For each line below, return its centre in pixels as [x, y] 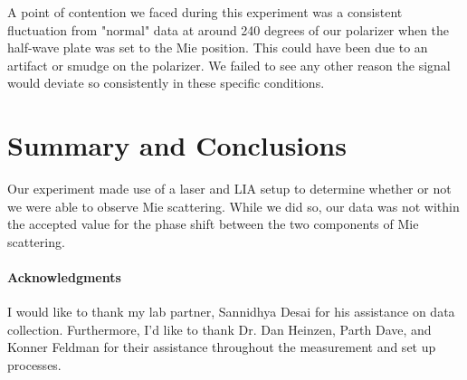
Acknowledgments [64, 277]
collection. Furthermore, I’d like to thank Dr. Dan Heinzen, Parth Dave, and [219, 329]
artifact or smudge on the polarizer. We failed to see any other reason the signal [229, 65]
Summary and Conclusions [177, 145]
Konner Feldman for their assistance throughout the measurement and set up [222, 347]
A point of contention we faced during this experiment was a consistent [205, 12]
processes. [34, 365]
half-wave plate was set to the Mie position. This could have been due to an [218, 47]
